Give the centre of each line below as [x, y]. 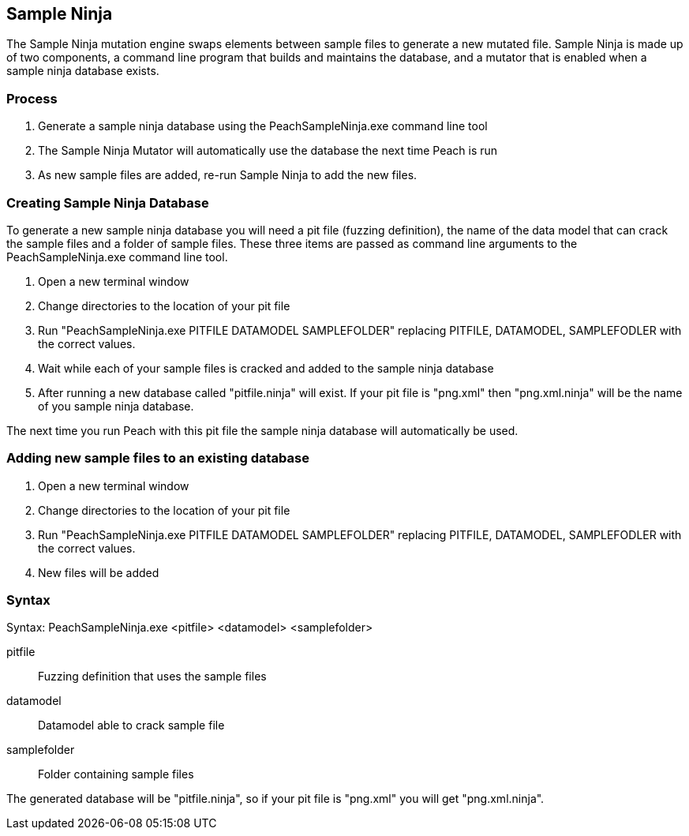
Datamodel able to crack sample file [131, 725]
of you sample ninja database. [116, 406]
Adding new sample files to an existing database [158, 458]
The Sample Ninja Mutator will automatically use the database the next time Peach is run [268, 151]
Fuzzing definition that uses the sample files [152, 677]
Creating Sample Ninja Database [108, 202]
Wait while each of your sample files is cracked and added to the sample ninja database [266, 368]
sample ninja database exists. [83, 71]
